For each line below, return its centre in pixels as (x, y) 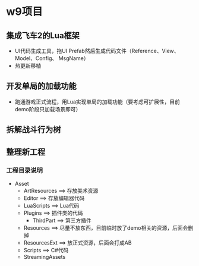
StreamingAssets (45, 256)
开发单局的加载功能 (41, 86)
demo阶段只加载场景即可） (48, 109)
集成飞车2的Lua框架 (43, 35)
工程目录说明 (25, 170)
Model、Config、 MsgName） (52, 58)
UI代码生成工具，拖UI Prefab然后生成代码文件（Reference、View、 (97, 51)
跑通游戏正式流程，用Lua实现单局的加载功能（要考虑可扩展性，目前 (97, 102)
